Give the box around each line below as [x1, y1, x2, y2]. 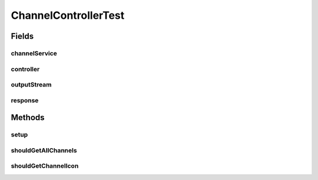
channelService [11, 49, 57, 57]
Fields [11, 31, 34, 41]
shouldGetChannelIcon [11, 162, 79, 170]
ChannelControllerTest [11, 9, 125, 22]
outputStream [11, 81, 52, 89]
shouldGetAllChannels [11, 146, 77, 154]
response [11, 96, 39, 104]
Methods [11, 112, 45, 123]
